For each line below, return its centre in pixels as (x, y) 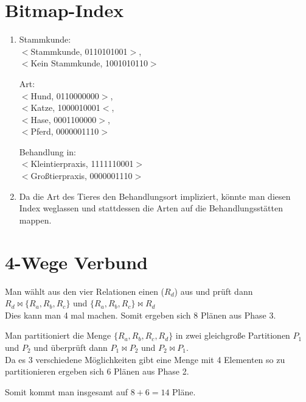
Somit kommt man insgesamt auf (66, 391)
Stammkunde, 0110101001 (79, 51)
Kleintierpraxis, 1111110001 (82, 164)
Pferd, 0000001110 (65, 131)
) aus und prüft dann (214, 291)
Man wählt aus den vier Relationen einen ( (85, 291)
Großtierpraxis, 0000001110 (82, 176)
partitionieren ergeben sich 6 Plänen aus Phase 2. (97, 371)
